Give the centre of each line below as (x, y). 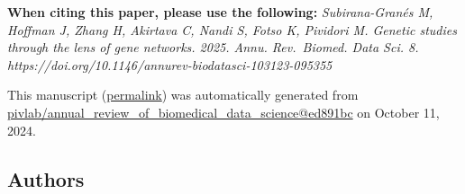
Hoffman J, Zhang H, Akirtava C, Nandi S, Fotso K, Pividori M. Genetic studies (232, 29)
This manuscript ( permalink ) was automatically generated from (183, 95)
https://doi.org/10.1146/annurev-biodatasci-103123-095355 (170, 64)
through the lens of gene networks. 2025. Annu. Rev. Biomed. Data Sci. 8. (213, 47)
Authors (46, 178)
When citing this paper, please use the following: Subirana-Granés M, (220, 12)
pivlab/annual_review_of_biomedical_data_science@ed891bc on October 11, (223, 112)
